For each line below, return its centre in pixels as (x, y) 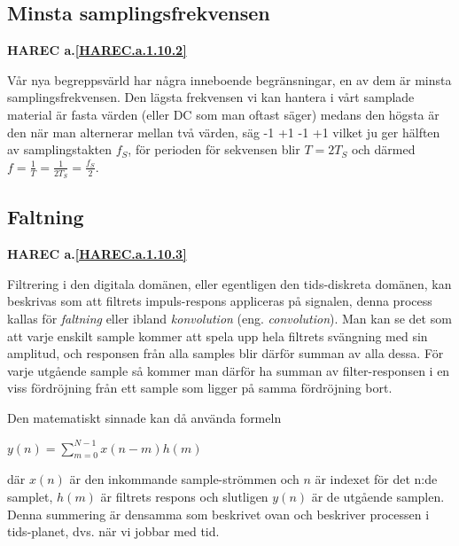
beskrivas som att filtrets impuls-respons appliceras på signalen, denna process (220, 301)
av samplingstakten (59, 149)
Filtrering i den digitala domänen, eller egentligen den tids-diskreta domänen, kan (229, 283)
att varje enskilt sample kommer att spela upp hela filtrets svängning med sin (218, 335)
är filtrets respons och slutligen (184, 496)
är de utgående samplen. (378, 496)
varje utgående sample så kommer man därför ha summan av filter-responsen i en (229, 370)
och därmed (383, 149)
